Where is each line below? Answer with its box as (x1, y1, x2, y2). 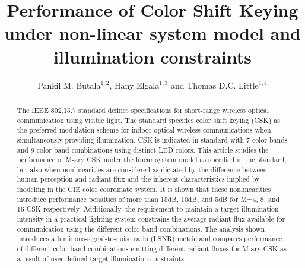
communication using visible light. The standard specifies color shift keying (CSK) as (17, 115, 280, 125)
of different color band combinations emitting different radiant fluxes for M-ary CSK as (17, 244, 287, 254)
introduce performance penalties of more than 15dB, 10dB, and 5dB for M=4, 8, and (17, 194, 280, 204)
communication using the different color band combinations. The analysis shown (17, 223, 265, 234)
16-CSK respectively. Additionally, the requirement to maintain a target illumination (17, 204, 279, 214)
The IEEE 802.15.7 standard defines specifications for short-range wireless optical (17, 105, 269, 115)
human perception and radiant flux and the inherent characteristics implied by (17, 174, 260, 184)
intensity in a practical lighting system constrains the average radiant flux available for (17, 214, 285, 224)
